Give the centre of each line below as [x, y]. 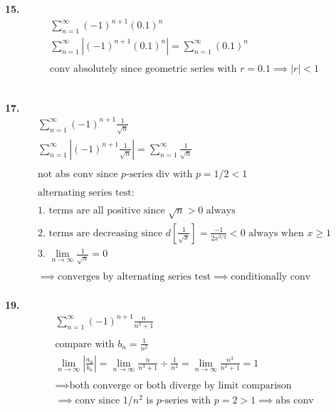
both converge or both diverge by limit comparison [180, 385]
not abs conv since [78, 174]
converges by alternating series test [135, 277]
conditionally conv [271, 277]
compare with [85, 344]
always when [276, 233]
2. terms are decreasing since [100, 233]
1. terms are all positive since [101, 210]
